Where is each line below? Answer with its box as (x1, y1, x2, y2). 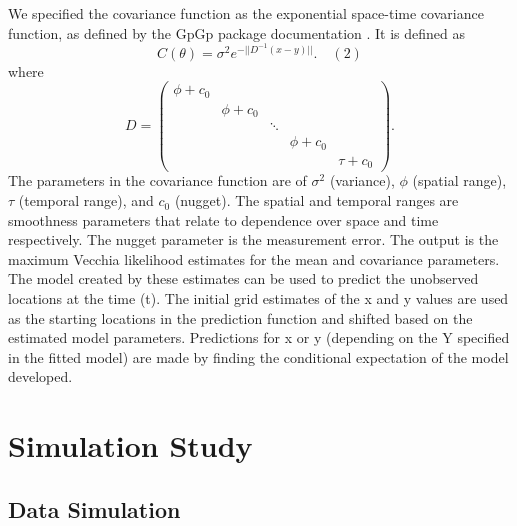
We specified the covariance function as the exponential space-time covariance (8, 3, 484, 23)
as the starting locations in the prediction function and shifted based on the (8, 307, 473, 328)
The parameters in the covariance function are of (8, 170, 307, 191)
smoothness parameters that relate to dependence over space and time (8, 209, 439, 230)
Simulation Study (8, 425, 253, 466)
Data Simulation (8, 493, 181, 524)
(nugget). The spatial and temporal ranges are (174, 190, 459, 211)
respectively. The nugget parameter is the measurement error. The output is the (8, 229, 499, 250)
